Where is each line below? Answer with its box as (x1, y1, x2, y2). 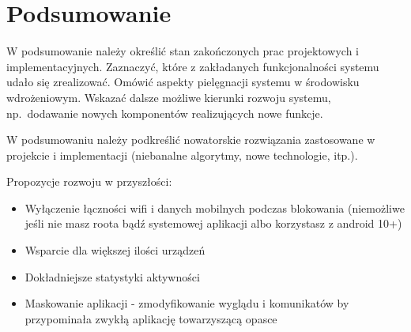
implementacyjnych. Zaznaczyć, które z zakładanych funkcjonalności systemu (6, 58, 379, 74)
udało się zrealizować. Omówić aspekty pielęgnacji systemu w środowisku (6, 74, 360, 90)
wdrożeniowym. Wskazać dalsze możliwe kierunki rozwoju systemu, (6, 89, 331, 105)
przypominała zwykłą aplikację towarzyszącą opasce (25, 310, 277, 326)
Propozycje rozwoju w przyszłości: (6, 173, 172, 190)
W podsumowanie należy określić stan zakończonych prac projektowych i (6, 43, 359, 59)
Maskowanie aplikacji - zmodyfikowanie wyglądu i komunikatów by (25, 295, 349, 311)
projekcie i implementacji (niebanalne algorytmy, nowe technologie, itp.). (6, 146, 358, 163)
